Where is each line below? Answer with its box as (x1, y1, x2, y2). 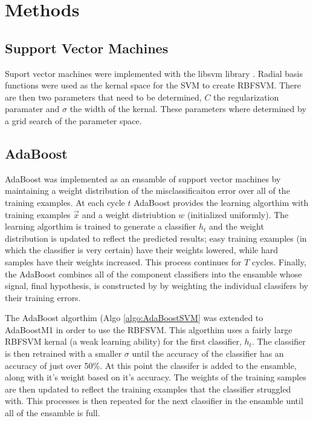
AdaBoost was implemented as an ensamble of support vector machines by (5, 172, 281, 185)
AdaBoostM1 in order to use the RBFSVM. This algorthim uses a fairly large (5, 323, 292, 336)
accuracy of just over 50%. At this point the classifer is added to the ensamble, (5, 359, 297, 371)
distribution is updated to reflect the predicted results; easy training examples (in (5, 231, 307, 244)
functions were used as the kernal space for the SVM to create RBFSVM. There (5, 79, 301, 91)
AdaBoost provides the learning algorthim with (134, 196, 309, 208)
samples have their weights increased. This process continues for (5, 255, 242, 268)
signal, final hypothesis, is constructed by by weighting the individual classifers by (5, 279, 309, 292)
